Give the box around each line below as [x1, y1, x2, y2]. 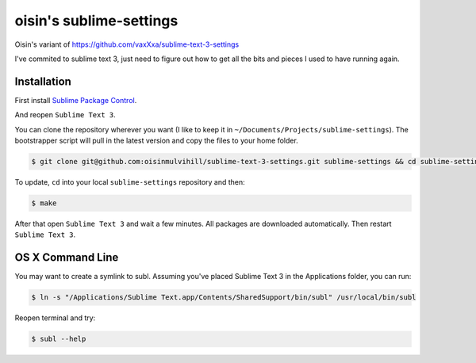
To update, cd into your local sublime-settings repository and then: [14, 177, 245, 186]
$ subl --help [31, 334, 86, 344]
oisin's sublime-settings [14, 12, 178, 29]
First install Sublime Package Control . [14, 95, 137, 105]
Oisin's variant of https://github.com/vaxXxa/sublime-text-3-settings [14, 40, 240, 49]
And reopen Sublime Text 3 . [14, 110, 117, 120]
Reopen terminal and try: [14, 313, 96, 323]
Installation [14, 75, 71, 88]
